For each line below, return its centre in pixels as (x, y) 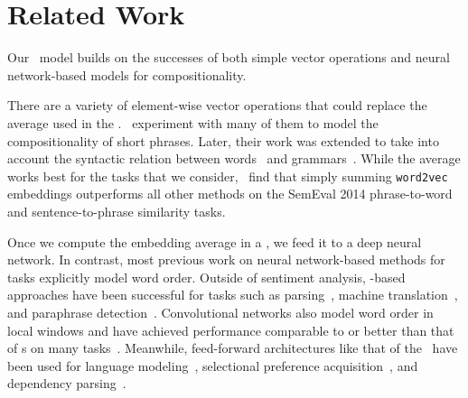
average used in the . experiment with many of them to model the (193, 122)
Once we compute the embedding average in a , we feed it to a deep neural (215, 241)
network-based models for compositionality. (127, 74)
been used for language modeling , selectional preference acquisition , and (213, 365)
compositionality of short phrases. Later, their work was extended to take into (223, 140)
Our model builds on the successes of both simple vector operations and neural (229, 57)
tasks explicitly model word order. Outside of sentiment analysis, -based (206, 277)
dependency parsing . (67, 383)
